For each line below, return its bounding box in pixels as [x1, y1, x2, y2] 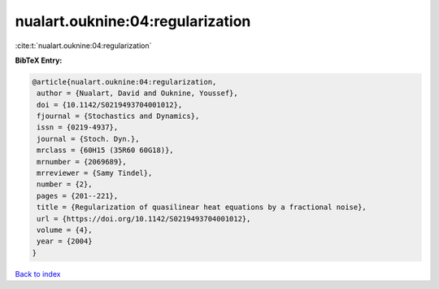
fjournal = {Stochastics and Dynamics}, [37, 112, 200, 121]
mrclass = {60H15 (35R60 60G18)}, [37, 146, 174, 155]
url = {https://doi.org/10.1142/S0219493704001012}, [37, 214, 251, 223]
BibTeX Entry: [15, 55, 63, 65]
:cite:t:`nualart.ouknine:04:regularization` [15, 41, 152, 50]
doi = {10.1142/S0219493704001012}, [37, 100, 183, 109]
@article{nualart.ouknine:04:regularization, [32, 77, 217, 86]
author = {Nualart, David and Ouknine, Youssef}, [37, 89, 239, 98]
